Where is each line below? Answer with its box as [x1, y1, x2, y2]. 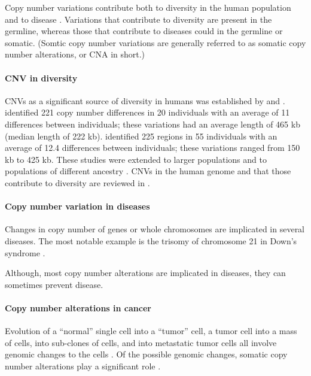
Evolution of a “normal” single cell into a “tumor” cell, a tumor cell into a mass [5, 325, 297, 337]
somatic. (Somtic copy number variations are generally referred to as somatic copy [5, 36, 306, 48]
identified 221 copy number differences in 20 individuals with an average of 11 [5, 106, 290, 119]
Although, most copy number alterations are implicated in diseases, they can [5, 266, 286, 279]
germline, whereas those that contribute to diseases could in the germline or [5, 25, 283, 37]
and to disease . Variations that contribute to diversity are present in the [5, 13, 272, 25]
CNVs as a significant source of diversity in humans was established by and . [5, 94, 285, 107]
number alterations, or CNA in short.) [5, 48, 145, 60]
